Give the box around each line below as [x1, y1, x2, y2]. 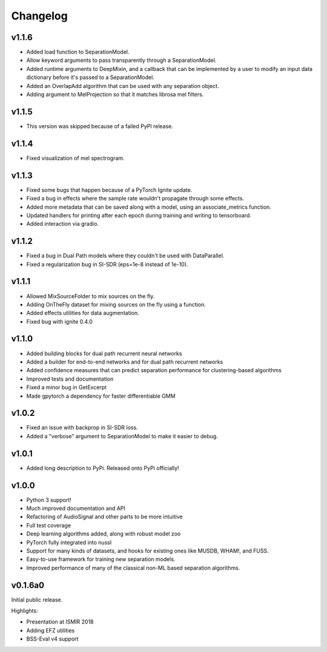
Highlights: [11, 607, 39, 614]
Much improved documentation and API [26, 504, 125, 512]
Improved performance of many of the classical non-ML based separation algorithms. [26, 564, 240, 571]
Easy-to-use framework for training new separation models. [26, 555, 176, 563]
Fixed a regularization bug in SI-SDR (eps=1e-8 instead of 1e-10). [26, 260, 188, 268]
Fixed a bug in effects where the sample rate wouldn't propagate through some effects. [26, 195, 245, 202]
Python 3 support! [26, 496, 72, 503]
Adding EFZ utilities [26, 627, 75, 634]
